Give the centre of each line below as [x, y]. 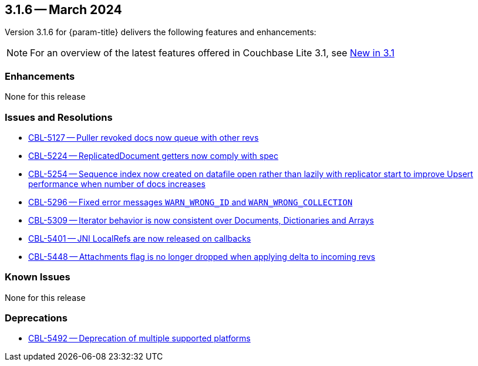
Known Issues [38, 277]
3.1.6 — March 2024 [63, 10]
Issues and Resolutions [59, 117]
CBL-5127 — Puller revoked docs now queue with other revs [144, 137]
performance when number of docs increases [117, 184]
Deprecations [36, 318]
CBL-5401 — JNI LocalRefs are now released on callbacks [140, 238]
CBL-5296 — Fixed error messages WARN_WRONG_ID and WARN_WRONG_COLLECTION [191, 202]
